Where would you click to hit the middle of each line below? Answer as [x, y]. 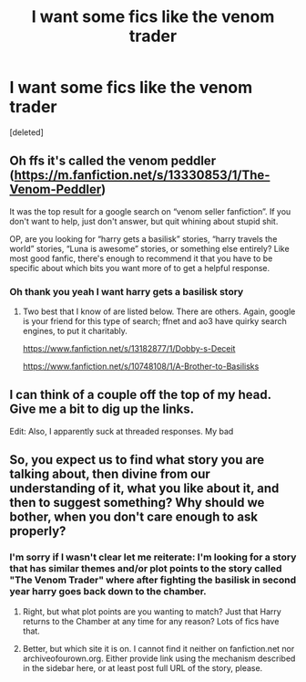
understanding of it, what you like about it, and [144, 489]
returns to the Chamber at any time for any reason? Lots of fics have [151, 621]
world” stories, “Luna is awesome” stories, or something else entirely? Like [149, 248]
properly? [38, 531]
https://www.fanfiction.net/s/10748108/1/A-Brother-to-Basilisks [141, 366]
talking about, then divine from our [110, 474]
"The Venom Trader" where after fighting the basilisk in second [153, 580]
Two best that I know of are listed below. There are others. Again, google [159, 311]
